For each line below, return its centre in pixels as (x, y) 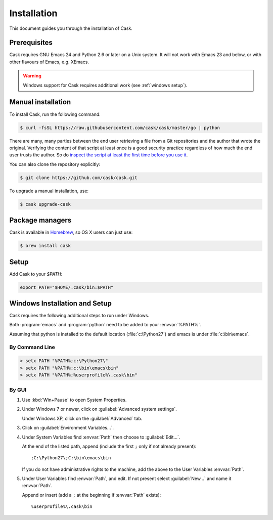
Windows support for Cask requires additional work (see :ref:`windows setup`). (105, 85)
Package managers (40, 220)
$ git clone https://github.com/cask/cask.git (79, 178)
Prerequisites (31, 43)
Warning (32, 76)
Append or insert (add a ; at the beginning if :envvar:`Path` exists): (92, 495)
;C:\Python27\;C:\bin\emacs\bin (71, 458)
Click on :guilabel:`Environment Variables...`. (68, 428)
